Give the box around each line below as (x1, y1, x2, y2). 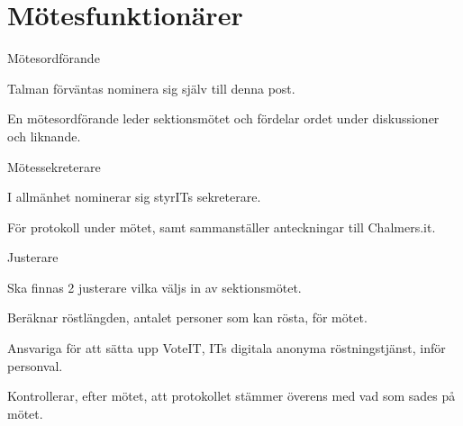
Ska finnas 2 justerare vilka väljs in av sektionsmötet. (7, 277, 302, 296)
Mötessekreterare (7, 157, 101, 176)
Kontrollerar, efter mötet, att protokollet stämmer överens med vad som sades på (7, 386, 456, 405)
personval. (7, 356, 63, 375)
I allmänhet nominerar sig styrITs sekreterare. (7, 187, 261, 206)
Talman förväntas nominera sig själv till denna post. (7, 78, 295, 97)
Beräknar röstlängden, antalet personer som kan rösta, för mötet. (7, 308, 368, 327)
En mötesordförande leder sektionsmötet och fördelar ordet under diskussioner (7, 109, 440, 128)
